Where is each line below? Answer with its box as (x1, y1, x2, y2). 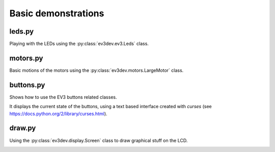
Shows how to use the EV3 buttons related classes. (9, 94, 117, 100)
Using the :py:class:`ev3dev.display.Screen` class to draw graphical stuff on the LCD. (9, 137, 188, 143)
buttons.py (9, 81, 45, 89)
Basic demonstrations (9, 8, 104, 19)
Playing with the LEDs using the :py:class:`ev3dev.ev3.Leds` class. (9, 41, 149, 47)
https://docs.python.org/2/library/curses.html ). (9, 110, 107, 117)
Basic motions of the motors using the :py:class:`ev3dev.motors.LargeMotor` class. (9, 67, 184, 73)
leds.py (9, 27, 34, 36)
